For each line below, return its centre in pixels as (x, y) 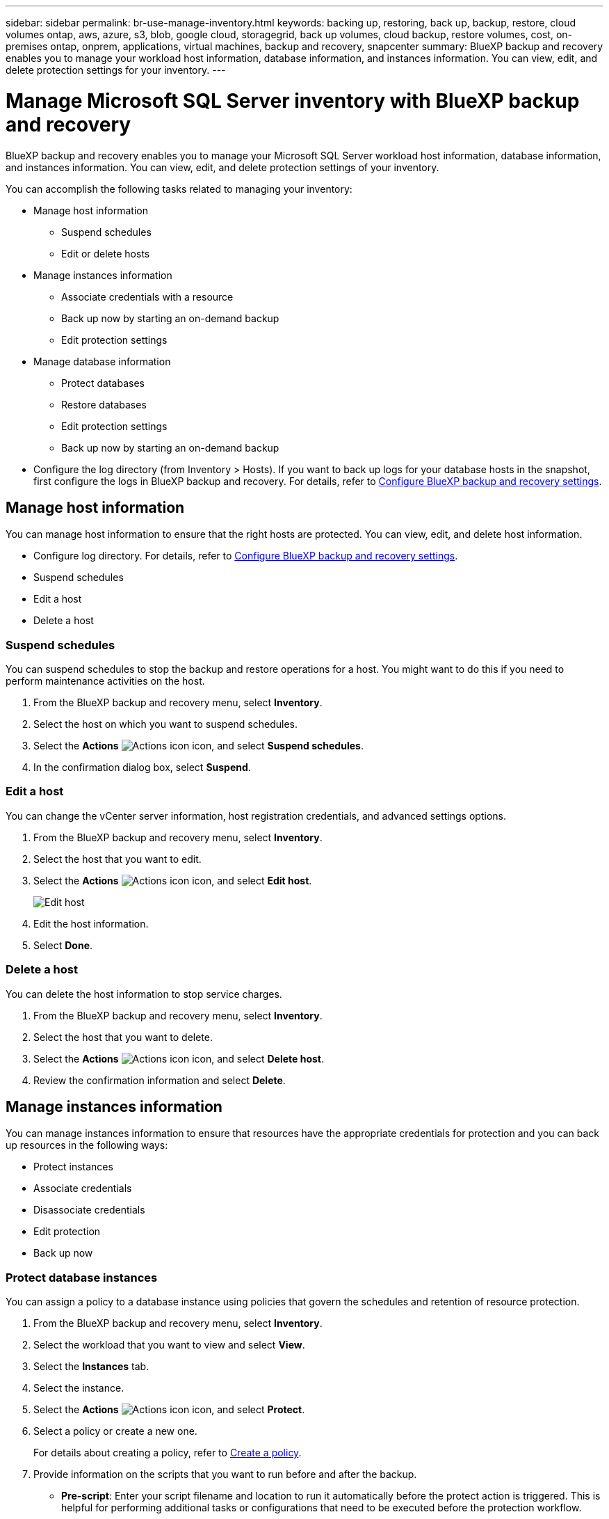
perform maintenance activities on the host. (105, 681)
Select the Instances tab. (91, 1367)
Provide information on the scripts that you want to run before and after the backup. (225, 1474)
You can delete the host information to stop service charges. (144, 994)
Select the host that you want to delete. (123, 1037)
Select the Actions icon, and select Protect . (169, 1410)
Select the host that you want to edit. (117, 859)
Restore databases (104, 404)
